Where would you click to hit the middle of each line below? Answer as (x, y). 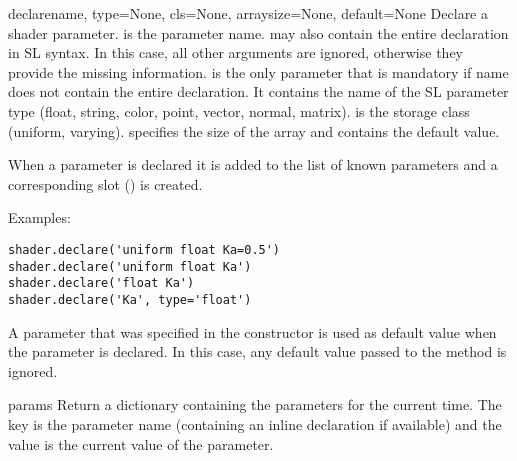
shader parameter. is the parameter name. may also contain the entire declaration (258, 32)
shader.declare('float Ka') (101, 283)
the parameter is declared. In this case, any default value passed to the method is (257, 351)
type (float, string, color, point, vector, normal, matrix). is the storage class (239, 110)
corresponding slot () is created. (105, 183)
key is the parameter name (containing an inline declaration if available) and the (255, 423)
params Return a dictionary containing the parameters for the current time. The (255, 404)
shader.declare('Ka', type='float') (130, 299)
